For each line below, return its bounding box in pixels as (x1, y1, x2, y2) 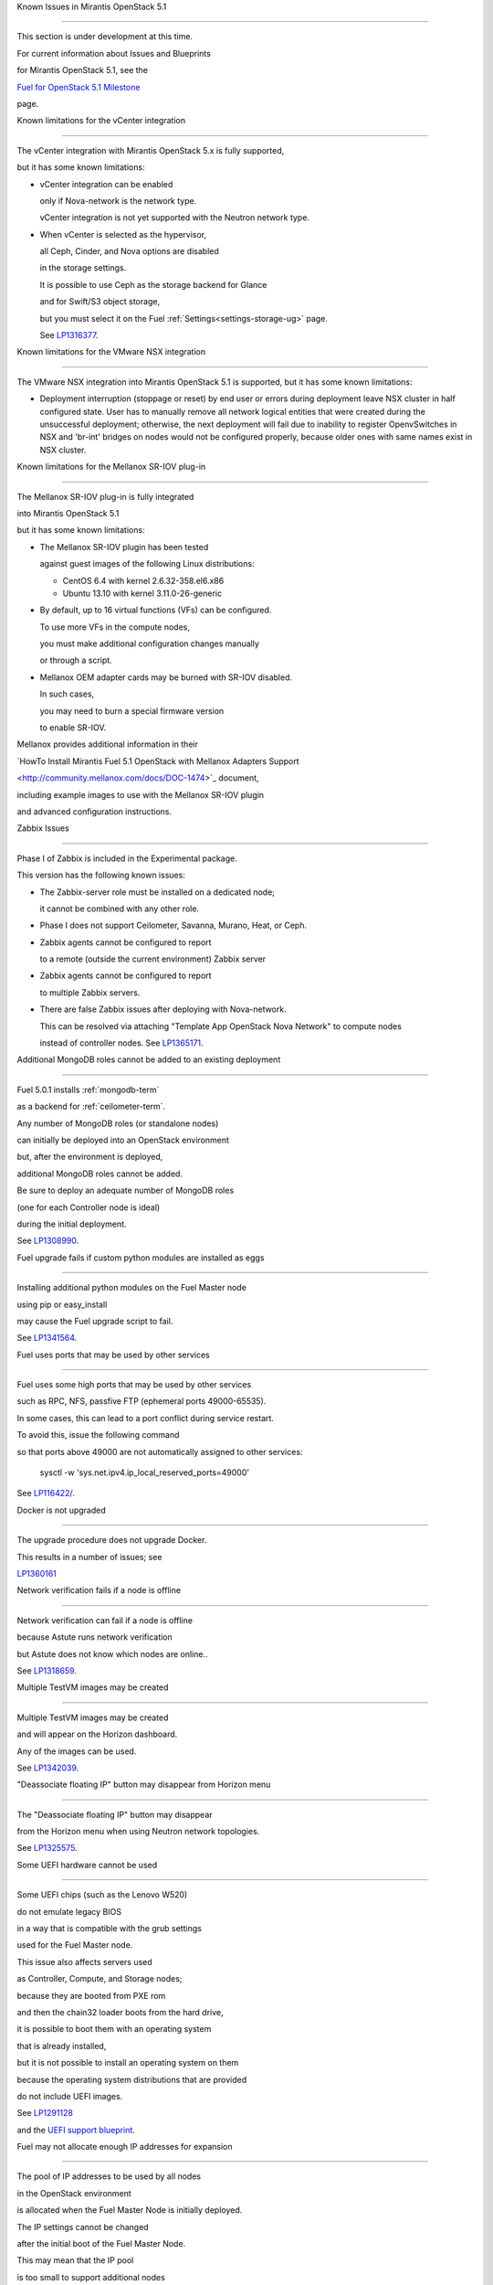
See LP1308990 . (16, 1235, 79, 1247)
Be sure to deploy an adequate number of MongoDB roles (16, 1185, 235, 1196)
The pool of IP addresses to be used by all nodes (16, 2171, 201, 2182)
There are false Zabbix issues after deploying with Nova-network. (39, 1004, 287, 1015)
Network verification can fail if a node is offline (16, 1614, 194, 1626)
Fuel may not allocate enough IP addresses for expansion (16, 2142, 233, 2152)
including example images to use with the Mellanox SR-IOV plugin (16, 789, 265, 800)
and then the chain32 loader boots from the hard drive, (16, 2006, 224, 2017)
